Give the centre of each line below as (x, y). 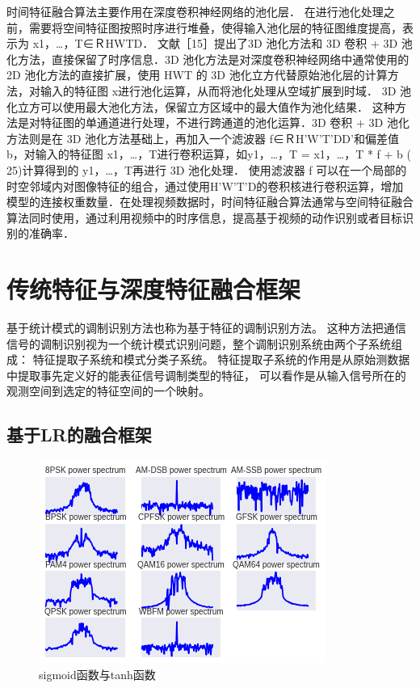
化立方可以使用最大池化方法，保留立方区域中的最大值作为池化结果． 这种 (201, 106)
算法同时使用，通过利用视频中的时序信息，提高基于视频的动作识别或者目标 (204, 217)
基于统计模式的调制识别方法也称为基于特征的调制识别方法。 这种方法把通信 (206, 328)
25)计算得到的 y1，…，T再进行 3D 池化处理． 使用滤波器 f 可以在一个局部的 (207, 169)
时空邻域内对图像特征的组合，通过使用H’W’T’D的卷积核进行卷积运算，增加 (205, 186)
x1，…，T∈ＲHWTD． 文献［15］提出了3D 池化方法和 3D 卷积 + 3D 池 (223, 43)
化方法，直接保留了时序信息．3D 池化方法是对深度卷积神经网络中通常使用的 (208, 59)
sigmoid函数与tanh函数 (97, 674)
